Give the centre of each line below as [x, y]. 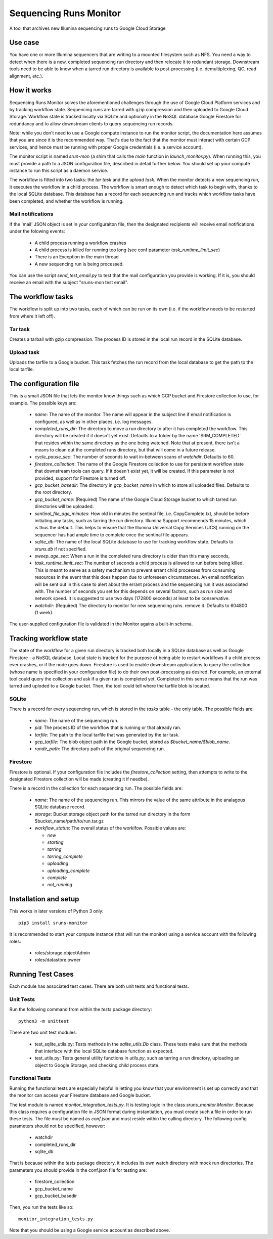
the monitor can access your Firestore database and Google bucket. [80, 1095]
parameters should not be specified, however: [57, 1126]
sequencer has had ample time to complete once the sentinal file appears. [112, 535]
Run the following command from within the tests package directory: [81, 1009]
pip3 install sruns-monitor [53, 923]
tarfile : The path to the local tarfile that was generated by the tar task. [107, 735]
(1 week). [44, 613]
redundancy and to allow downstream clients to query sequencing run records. [92, 123]
